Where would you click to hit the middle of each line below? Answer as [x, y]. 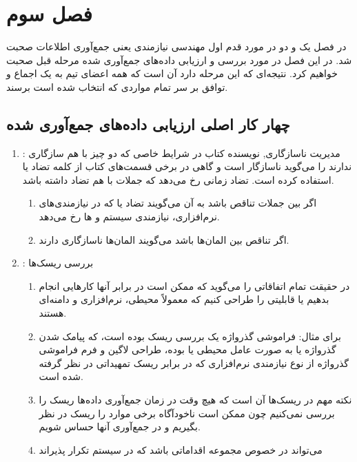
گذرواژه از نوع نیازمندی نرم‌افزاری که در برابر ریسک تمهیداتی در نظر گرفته [194, 363]
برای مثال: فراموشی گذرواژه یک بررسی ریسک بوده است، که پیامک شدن [190, 336]
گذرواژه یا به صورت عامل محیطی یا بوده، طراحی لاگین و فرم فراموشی [187, 349]
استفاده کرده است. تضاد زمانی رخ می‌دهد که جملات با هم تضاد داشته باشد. [178, 179]
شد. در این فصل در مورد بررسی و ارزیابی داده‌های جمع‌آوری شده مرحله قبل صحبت [179, 60]
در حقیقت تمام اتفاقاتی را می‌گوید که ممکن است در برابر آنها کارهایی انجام [194, 285]
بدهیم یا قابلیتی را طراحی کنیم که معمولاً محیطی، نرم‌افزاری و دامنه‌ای [184, 299]
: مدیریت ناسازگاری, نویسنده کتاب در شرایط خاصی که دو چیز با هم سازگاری [181, 153]
